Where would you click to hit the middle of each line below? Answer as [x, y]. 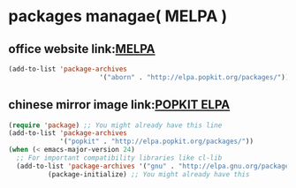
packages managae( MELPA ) [118, 16]
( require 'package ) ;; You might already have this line [115, 125]
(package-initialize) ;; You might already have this [148, 174]
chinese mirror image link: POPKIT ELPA [119, 105]
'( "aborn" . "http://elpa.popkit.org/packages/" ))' [196, 77]
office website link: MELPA [82, 49]
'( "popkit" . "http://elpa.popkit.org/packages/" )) [156, 142]
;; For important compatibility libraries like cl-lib [119, 158]
